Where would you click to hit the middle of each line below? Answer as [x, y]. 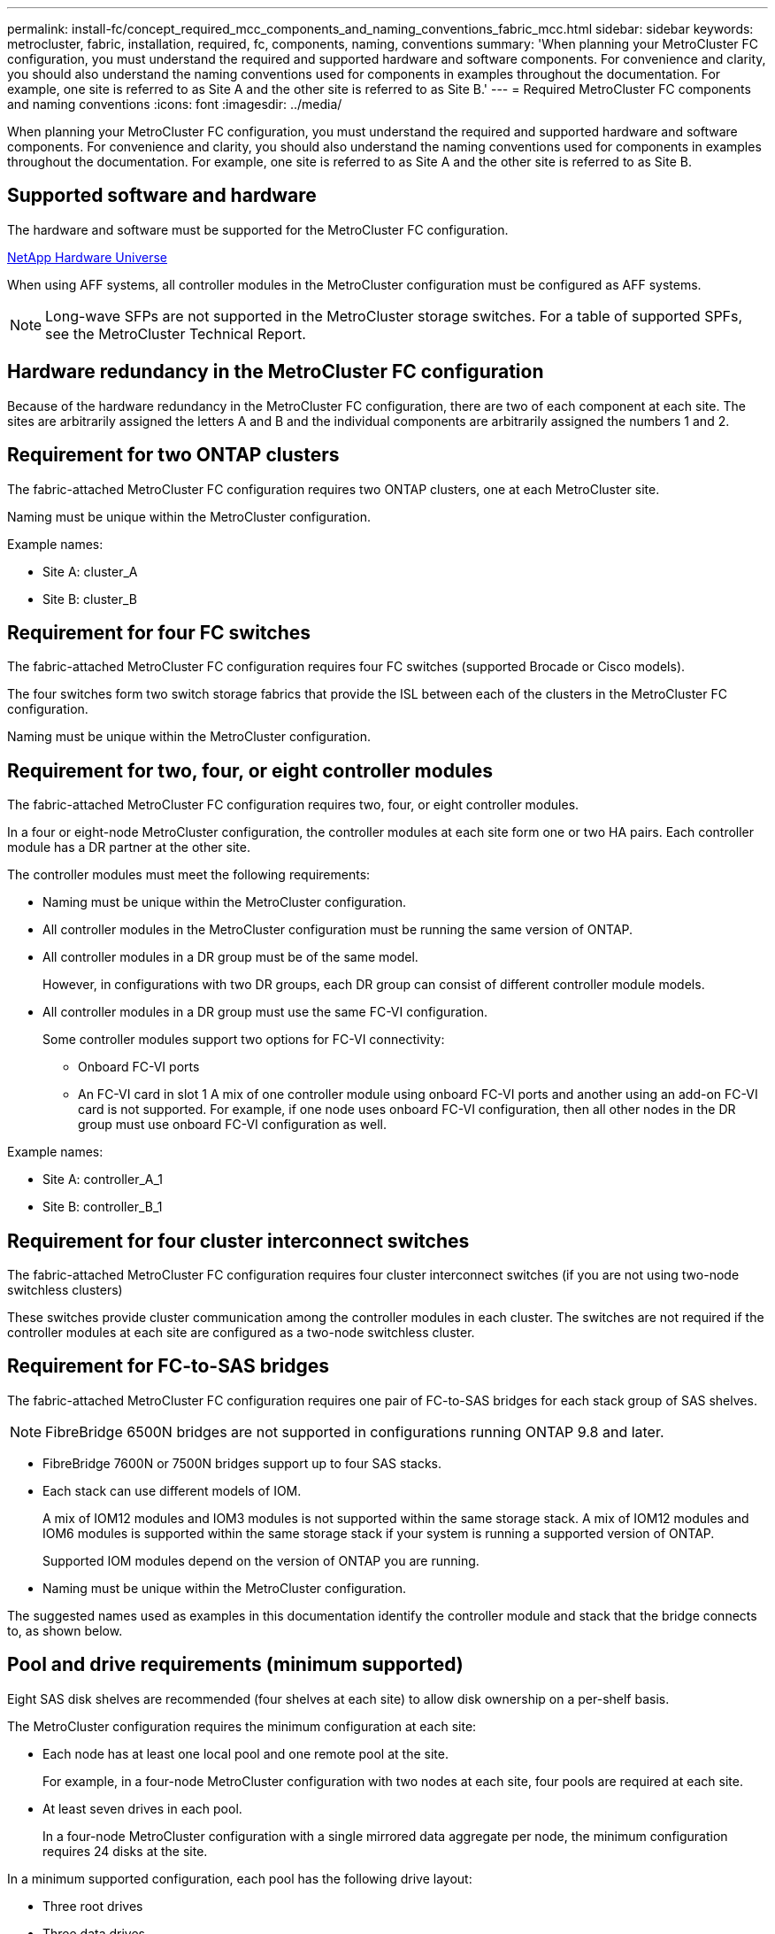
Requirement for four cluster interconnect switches [238, 1241]
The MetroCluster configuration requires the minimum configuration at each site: [242, 1726]
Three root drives [93, 1906]
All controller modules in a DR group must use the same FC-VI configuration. [265, 1012]
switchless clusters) [65, 1290]
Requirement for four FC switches [159, 632]
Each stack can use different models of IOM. [172, 1490]
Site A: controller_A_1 [103, 1180]
